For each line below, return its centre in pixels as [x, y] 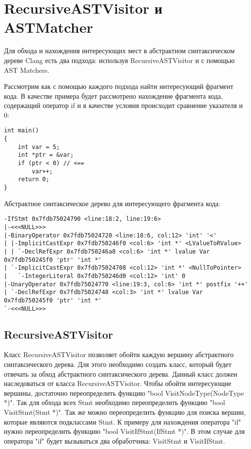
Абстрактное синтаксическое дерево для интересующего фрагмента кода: [112, 203]
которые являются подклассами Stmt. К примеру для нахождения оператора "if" [123, 421]
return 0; [34, 180]
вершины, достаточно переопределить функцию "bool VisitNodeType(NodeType [124, 393]
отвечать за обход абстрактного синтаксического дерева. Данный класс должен [121, 374]
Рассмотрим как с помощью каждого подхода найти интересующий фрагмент [119, 86]
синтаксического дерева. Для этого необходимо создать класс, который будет [118, 364]
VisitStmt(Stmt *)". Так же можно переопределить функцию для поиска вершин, [125, 412]
